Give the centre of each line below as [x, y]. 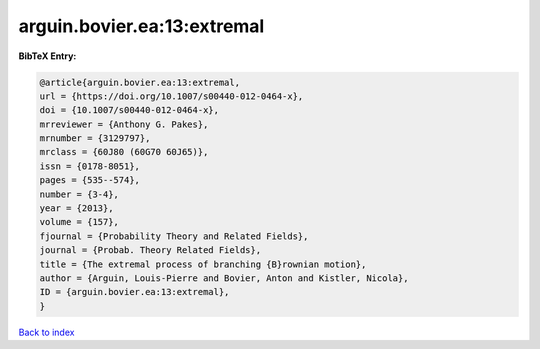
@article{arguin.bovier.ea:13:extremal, [139, 82]
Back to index [46, 332]
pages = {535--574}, [89, 180]
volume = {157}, [79, 222]
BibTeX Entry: [47, 56]
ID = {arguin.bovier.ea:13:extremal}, [134, 292]
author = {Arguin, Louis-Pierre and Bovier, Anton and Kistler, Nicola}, [224, 278]
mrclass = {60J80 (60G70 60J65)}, [124, 152]
